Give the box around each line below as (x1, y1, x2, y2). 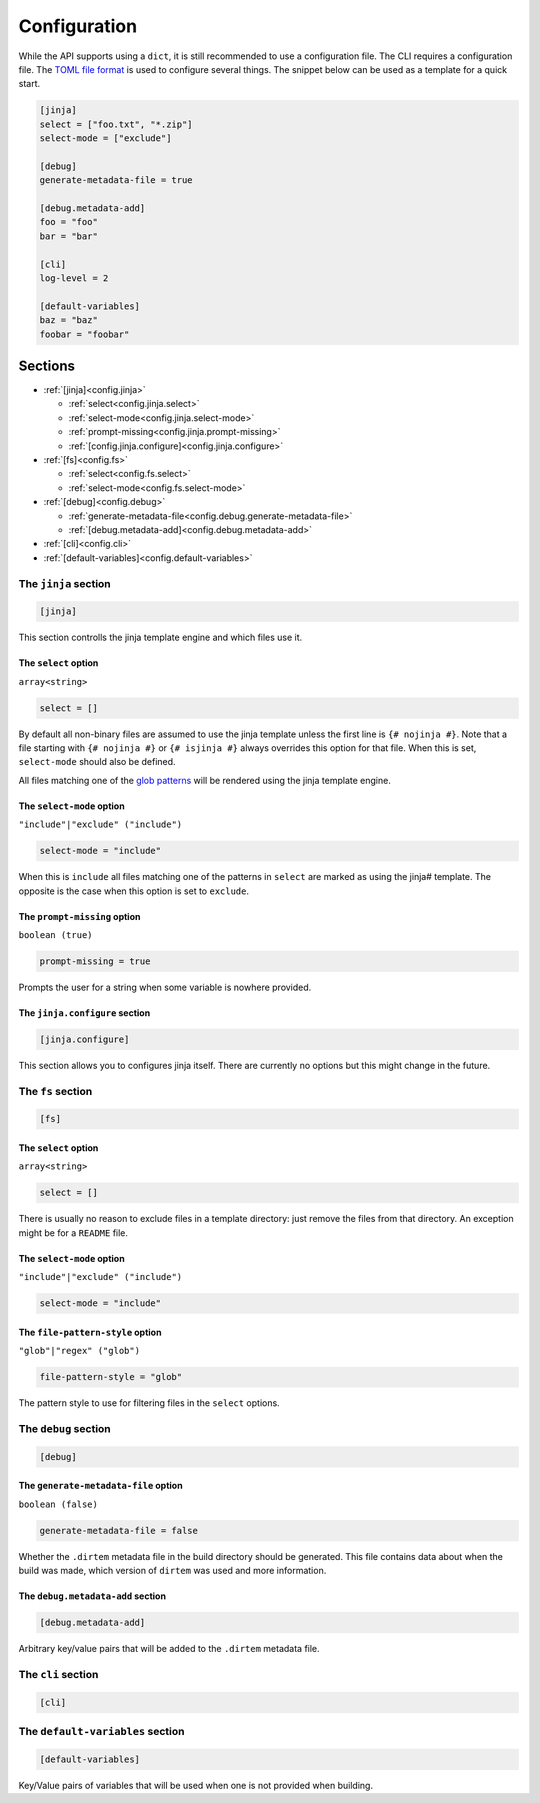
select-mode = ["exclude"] (39, 133, 172, 144)
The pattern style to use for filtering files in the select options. (18, 1397, 280, 1409)
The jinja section (18, 576, 112, 590)
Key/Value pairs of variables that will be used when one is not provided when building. (18, 1779, 374, 1791)
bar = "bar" (39, 230, 99, 242)
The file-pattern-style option (18, 1326, 162, 1338)
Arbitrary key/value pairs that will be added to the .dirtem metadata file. (18, 1642, 320, 1654)
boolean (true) (18, 929, 94, 940)
